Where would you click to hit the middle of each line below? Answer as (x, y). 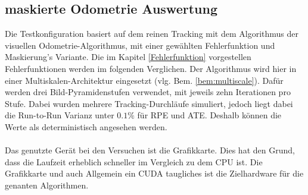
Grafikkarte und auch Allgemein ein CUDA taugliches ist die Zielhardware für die (154, 173)
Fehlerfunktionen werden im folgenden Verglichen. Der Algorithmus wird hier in (151, 68)
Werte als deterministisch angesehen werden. (86, 126)
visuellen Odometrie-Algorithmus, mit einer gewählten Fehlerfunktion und (140, 45)
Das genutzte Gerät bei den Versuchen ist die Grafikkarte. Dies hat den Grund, (150, 150)
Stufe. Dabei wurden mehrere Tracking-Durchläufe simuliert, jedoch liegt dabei (149, 103)
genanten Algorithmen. (47, 185)
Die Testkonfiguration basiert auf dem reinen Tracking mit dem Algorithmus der (152, 34)
